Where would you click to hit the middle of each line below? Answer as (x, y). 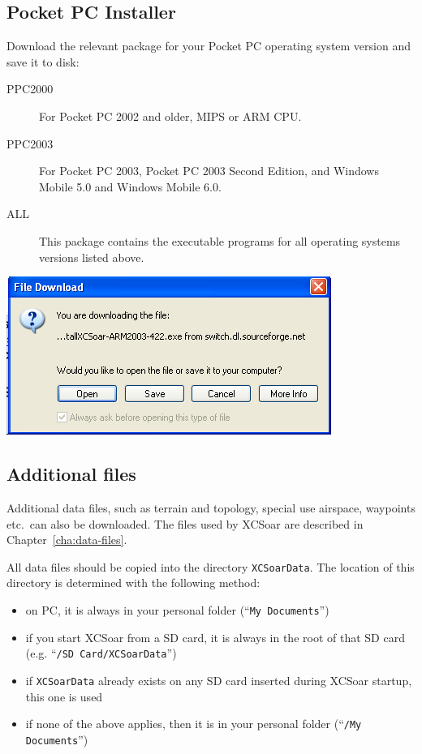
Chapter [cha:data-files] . (67, 540)
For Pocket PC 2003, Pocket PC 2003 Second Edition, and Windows (209, 171)
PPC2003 (30, 143)
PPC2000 (30, 89)
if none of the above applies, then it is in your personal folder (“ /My (194, 724)
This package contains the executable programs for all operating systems (220, 240)
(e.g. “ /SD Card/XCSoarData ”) (101, 653)
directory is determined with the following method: (133, 583)
